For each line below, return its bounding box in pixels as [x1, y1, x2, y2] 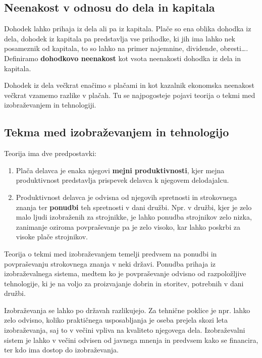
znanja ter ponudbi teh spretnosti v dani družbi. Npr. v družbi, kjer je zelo [16, 201, 252, 212]
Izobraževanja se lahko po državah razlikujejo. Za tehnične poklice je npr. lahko [4, 304, 250, 315]
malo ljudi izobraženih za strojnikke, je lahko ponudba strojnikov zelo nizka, [16, 212, 252, 222]
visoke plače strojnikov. [16, 231, 88, 242]
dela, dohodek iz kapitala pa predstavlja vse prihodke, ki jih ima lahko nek [4, 33, 236, 43]
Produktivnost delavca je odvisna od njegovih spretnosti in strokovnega [16, 191, 237, 202]
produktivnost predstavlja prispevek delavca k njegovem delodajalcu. [16, 175, 229, 185]
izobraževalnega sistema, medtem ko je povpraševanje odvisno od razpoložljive [4, 268, 246, 279]
